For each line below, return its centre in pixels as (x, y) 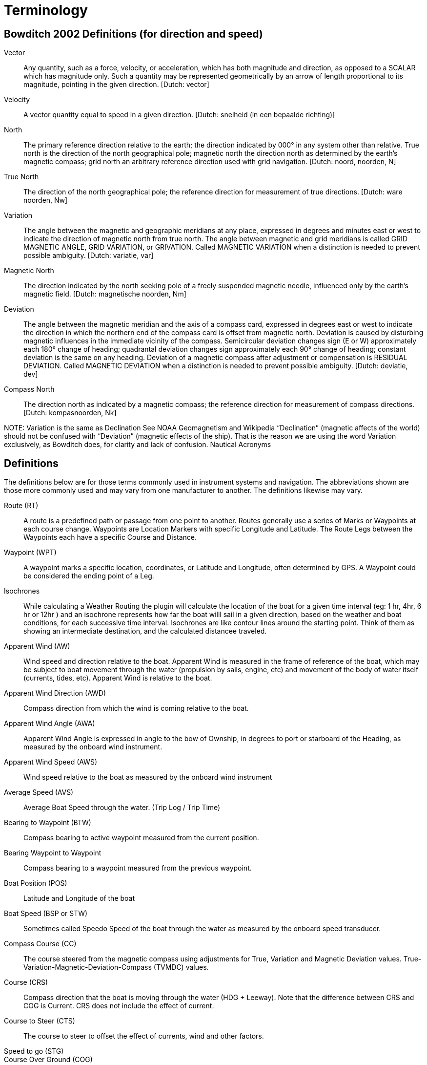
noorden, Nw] (46, 200)
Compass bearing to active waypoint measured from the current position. (141, 838)
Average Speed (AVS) (39, 792)
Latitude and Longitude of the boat (79, 898)
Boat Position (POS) (36, 883)
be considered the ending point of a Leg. (89, 576)
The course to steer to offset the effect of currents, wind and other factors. (144, 1036)
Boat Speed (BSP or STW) (46, 914)
